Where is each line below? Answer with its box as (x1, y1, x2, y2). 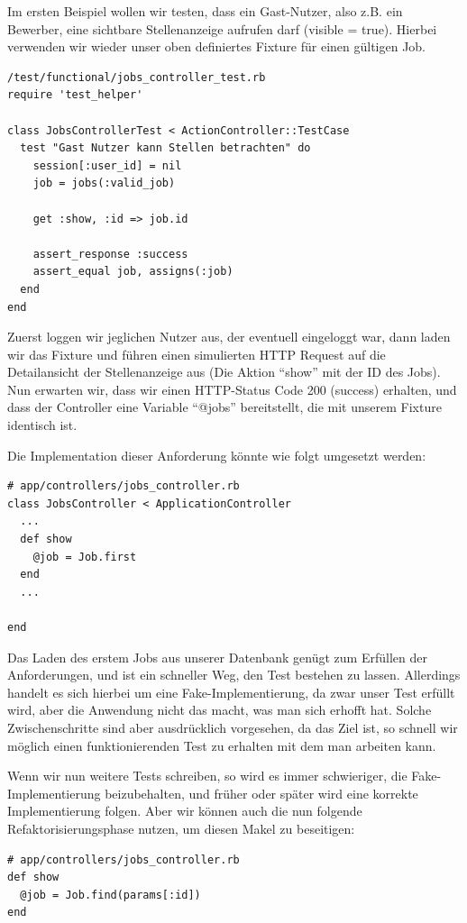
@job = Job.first (32, 550, 137, 563)
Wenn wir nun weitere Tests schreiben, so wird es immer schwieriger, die (7, 766, 407, 785)
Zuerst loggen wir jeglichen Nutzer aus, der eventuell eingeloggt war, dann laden (7, 327, 451, 346)
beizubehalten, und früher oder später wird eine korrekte (105, 783, 418, 802)
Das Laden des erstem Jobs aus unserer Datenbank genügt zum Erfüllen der (7, 647, 427, 666)
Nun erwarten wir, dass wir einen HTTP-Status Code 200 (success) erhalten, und (7, 379, 457, 398)
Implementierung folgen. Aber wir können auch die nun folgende (7, 801, 362, 820)
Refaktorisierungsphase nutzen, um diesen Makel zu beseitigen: (7, 818, 355, 837)
